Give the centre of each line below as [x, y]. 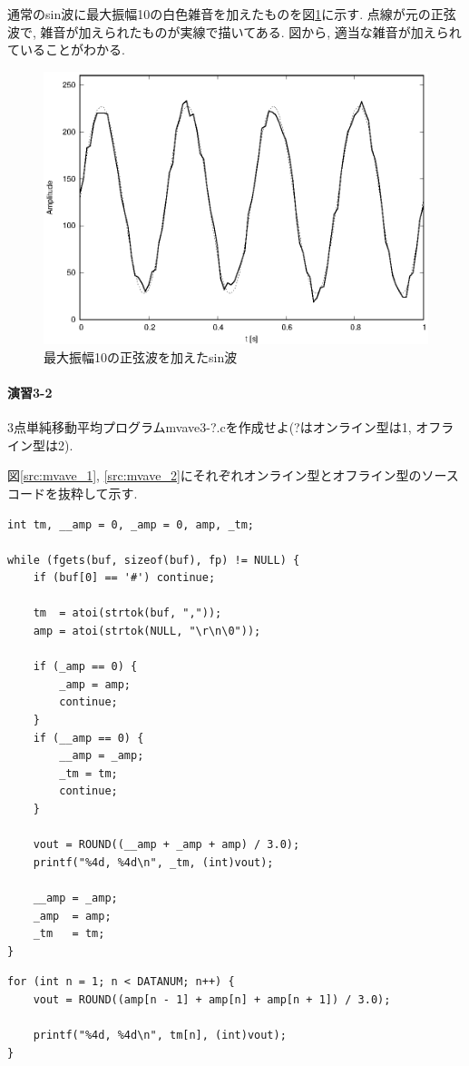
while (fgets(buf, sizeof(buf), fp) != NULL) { [154, 560]
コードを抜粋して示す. [73, 493]
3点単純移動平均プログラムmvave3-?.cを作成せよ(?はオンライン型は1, [210, 427]
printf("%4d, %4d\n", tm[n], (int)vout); [160, 1036]
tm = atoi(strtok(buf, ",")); [127, 613]
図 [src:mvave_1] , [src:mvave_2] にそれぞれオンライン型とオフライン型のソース [233, 475]
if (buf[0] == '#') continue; [124, 578]
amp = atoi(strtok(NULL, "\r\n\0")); [147, 632]
